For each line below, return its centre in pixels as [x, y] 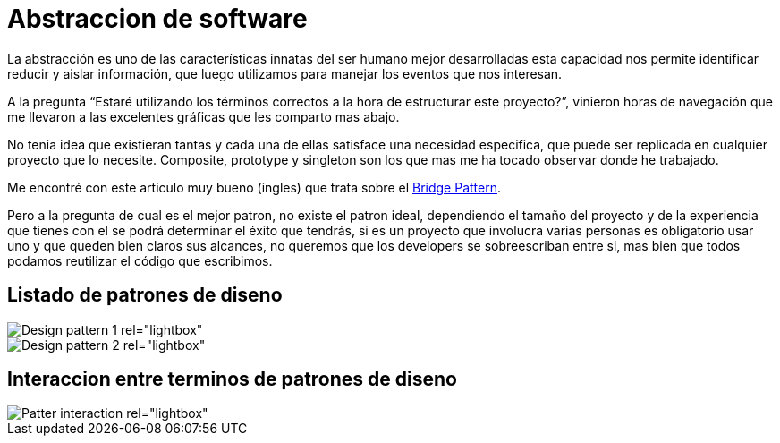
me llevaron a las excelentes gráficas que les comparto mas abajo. [203, 116]
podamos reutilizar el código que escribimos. [140, 260]
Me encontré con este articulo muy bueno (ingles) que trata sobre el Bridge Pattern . [254, 187]
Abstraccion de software [157, 19]
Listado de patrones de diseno [145, 295]
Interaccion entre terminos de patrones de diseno [232, 379]
